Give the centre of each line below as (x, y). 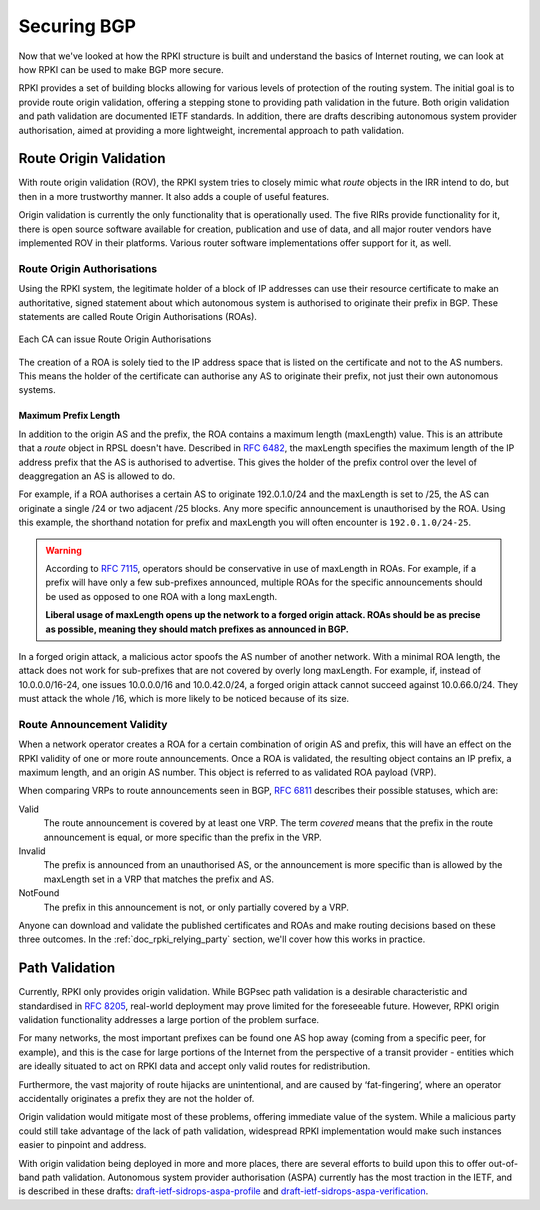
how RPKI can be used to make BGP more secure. (121, 69)
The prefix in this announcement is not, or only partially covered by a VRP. (196, 907)
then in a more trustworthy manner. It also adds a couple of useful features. (174, 196)
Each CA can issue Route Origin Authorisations (115, 339)
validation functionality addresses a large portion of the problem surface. (169, 1019)
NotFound (39, 893)
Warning (63, 550)
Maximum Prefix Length (69, 416)
